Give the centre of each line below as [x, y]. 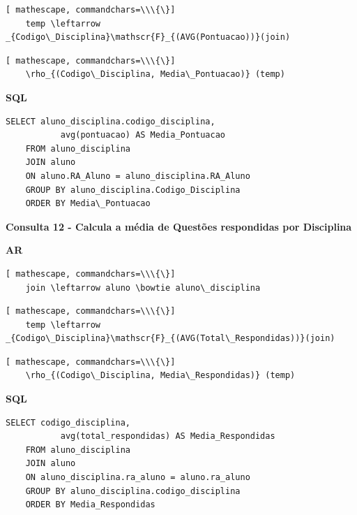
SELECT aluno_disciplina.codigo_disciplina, [111, 121]
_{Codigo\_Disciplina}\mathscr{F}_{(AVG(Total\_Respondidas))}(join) [170, 339]
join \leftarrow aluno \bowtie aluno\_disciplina [143, 288]
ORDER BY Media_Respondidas [90, 505]
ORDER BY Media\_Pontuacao [88, 204]
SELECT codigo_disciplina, [68, 422]
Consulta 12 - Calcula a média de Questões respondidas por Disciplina [179, 226]
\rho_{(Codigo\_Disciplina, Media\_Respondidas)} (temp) [160, 376]
